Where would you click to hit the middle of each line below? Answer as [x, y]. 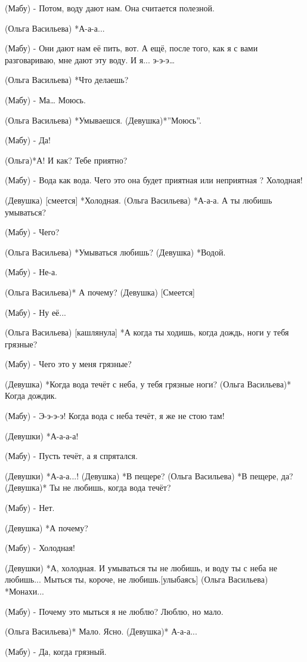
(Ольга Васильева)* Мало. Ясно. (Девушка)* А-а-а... [101, 631]
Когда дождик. [31, 395]
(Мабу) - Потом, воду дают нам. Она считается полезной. [110, 8]
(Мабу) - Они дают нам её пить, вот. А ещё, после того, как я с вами [131, 48]
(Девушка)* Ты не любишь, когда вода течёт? [88, 487]
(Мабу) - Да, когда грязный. [56, 651]
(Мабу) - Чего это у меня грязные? [68, 364]
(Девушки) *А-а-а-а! [42, 435]
